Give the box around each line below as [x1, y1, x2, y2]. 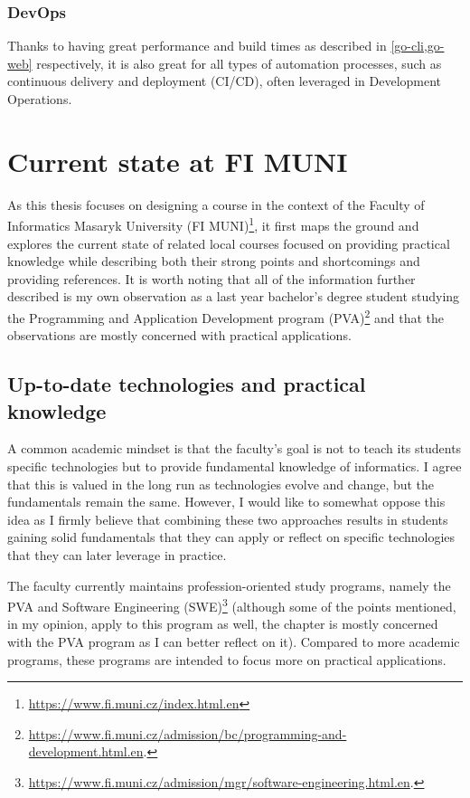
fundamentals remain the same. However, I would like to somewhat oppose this [7, 492, 446, 511]
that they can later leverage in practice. [7, 545, 227, 564]
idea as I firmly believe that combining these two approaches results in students [7, 509, 448, 528]
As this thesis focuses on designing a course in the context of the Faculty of [7, 195, 425, 214]
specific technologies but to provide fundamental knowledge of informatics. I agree [7, 456, 462, 475]
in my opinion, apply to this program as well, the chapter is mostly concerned [7, 614, 438, 633]
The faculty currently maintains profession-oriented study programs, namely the [7, 575, 451, 594]
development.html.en [28, 742, 144, 761]
